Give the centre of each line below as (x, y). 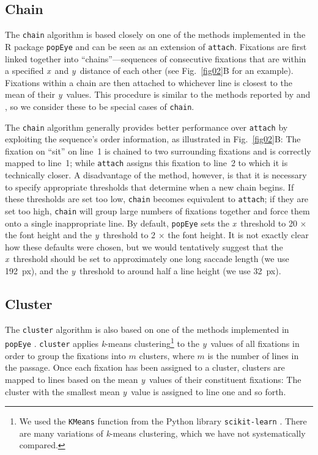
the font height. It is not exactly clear (238, 235)
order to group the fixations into (65, 355)
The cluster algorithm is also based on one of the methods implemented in (147, 329)
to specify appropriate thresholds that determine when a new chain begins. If (150, 187)
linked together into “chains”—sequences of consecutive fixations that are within (156, 58)
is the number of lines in (253, 355)
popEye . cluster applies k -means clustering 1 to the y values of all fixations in (152, 343)
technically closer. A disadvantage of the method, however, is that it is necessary (156, 175)
